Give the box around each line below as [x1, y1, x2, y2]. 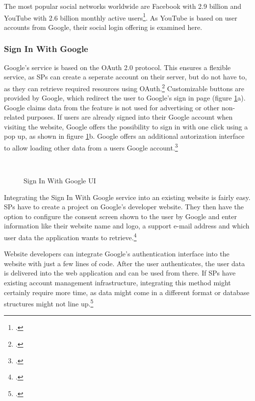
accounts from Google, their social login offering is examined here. [4, 22, 203, 32]
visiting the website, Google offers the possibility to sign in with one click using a [4, 121, 248, 131]
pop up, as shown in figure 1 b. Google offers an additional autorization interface [4, 131, 245, 141]
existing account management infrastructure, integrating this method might [4, 277, 231, 287]
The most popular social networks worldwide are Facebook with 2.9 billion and [4, 1, 241, 11]
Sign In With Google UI [24, 175, 96, 185]
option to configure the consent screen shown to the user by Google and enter [4, 211, 237, 221]
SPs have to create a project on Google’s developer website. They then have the [4, 201, 244, 212]
